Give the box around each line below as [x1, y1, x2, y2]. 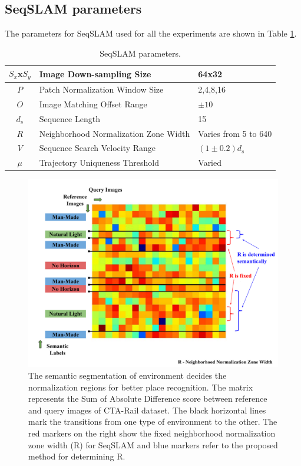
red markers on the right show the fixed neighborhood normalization [28, 426, 276, 439]
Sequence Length [39, 112, 100, 124]
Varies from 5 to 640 [198, 127, 272, 139]
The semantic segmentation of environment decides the [28, 369, 227, 381]
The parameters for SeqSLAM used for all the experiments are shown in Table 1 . [5, 27, 297, 40]
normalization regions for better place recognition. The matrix [28, 380, 253, 393]
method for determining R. [28, 450, 125, 462]
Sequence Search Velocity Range [39, 142, 156, 154]
